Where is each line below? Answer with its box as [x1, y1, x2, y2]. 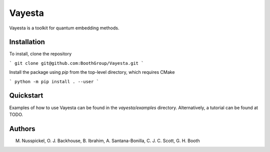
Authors [9, 125, 35, 133]
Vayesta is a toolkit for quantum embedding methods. [9, 25, 119, 31]
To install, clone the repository [9, 51, 72, 57]
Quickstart [9, 91, 43, 100]
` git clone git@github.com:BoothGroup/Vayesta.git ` [9, 60, 144, 66]
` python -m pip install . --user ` [9, 79, 99, 84]
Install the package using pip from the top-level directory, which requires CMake [9, 69, 175, 75]
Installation [9, 38, 45, 46]
